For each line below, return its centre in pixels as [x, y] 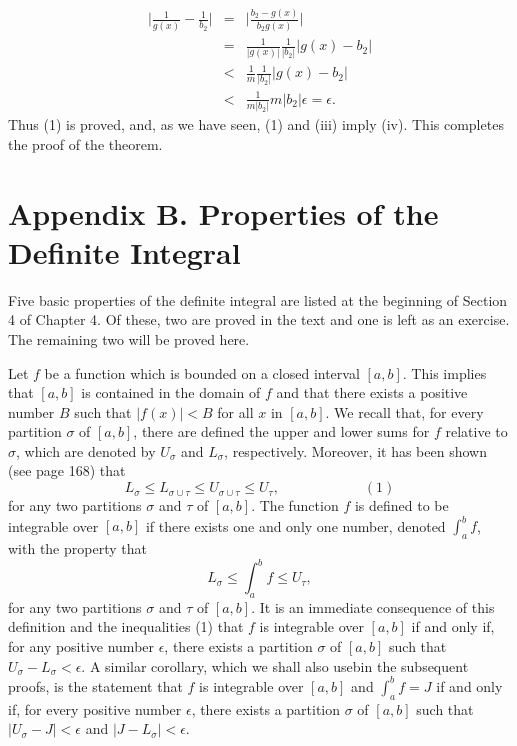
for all [235, 411]
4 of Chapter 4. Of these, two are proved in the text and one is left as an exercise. [259, 319]
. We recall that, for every [404, 411]
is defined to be [401, 505]
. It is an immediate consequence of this [373, 606]
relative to [476, 431]
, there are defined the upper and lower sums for [281, 431]
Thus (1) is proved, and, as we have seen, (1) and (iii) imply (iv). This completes [256, 124]
